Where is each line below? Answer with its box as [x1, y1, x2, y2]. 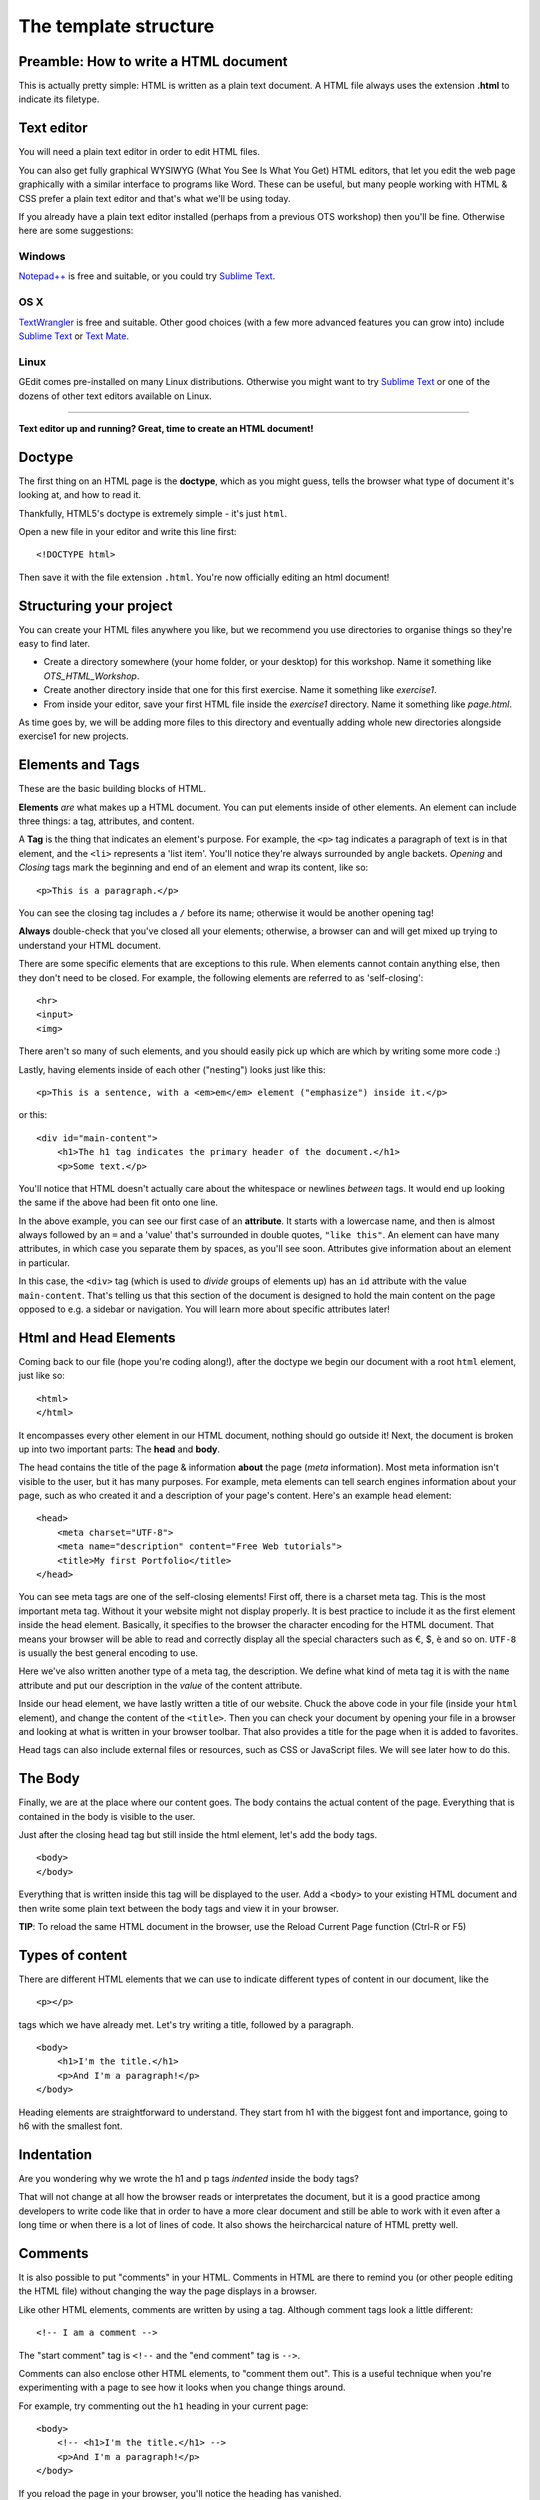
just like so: [18, 1370, 65, 1382]
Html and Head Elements [18, 1329, 176, 1346]
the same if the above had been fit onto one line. [18, 1196, 219, 1209]
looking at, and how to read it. [18, 489, 142, 501]
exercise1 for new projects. [18, 730, 129, 742]
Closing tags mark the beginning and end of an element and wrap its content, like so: [18, 861, 369, 874]
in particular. [18, 1256, 70, 1269]
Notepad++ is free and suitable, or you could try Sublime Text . [18, 270, 276, 282]
